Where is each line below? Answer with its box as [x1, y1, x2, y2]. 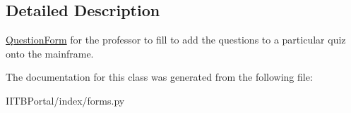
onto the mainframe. [6, 46, 94, 60]
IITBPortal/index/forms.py [6, 93, 125, 107]
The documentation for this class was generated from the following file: [6, 69, 313, 84]
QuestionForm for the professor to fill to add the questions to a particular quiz [6, 32, 346, 47]
